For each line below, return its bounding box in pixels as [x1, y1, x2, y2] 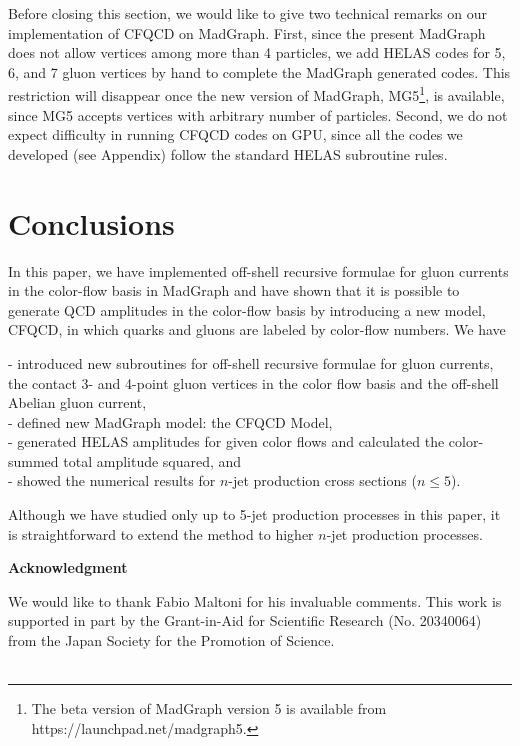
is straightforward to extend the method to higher [8, 523, 314, 544]
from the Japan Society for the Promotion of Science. [8, 630, 335, 651]
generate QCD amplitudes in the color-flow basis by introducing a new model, [8, 299, 486, 320]
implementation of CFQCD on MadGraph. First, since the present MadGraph [8, 22, 486, 43]
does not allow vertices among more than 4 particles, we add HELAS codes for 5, [8, 42, 506, 63]
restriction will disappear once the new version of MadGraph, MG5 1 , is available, [8, 82, 505, 106]
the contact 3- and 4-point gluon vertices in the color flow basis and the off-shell [8, 372, 499, 393]
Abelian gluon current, [8, 392, 147, 413]
